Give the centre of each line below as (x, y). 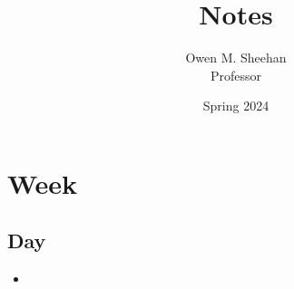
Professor (236, 75)
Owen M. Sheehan (236, 58)
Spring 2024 (236, 106)
